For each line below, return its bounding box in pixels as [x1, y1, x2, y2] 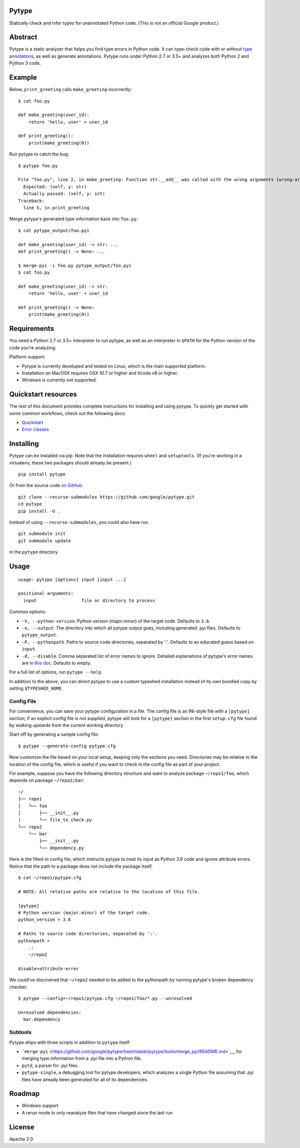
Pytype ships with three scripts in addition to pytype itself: [9, 1039, 131, 1045]
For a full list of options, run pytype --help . [9, 669, 102, 675]
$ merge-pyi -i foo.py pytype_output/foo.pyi [18, 263, 132, 268]
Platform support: [9, 354, 45, 360]
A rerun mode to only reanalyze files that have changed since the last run [21, 1109, 172, 1115]
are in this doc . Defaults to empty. [21, 660, 91, 666]
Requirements [9, 324, 54, 333]
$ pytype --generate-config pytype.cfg [18, 743, 116, 749]
